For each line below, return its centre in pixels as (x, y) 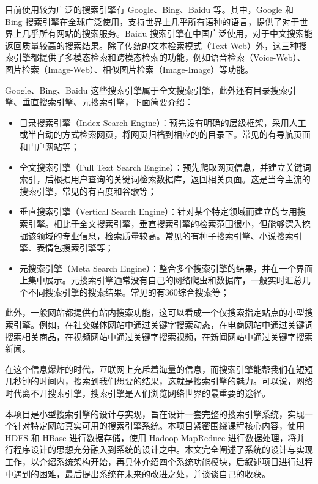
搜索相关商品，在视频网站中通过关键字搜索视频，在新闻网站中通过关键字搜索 (159, 336)
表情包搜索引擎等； (75, 248)
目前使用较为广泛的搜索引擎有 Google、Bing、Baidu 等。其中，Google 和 (149, 9)
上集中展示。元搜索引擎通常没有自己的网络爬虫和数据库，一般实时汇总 (161, 280)
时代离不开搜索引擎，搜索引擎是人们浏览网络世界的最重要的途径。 (138, 393)
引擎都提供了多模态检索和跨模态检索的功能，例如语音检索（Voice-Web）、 (159, 57)
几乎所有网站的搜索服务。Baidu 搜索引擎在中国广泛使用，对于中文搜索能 (167, 33)
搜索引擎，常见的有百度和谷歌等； (88, 191)
